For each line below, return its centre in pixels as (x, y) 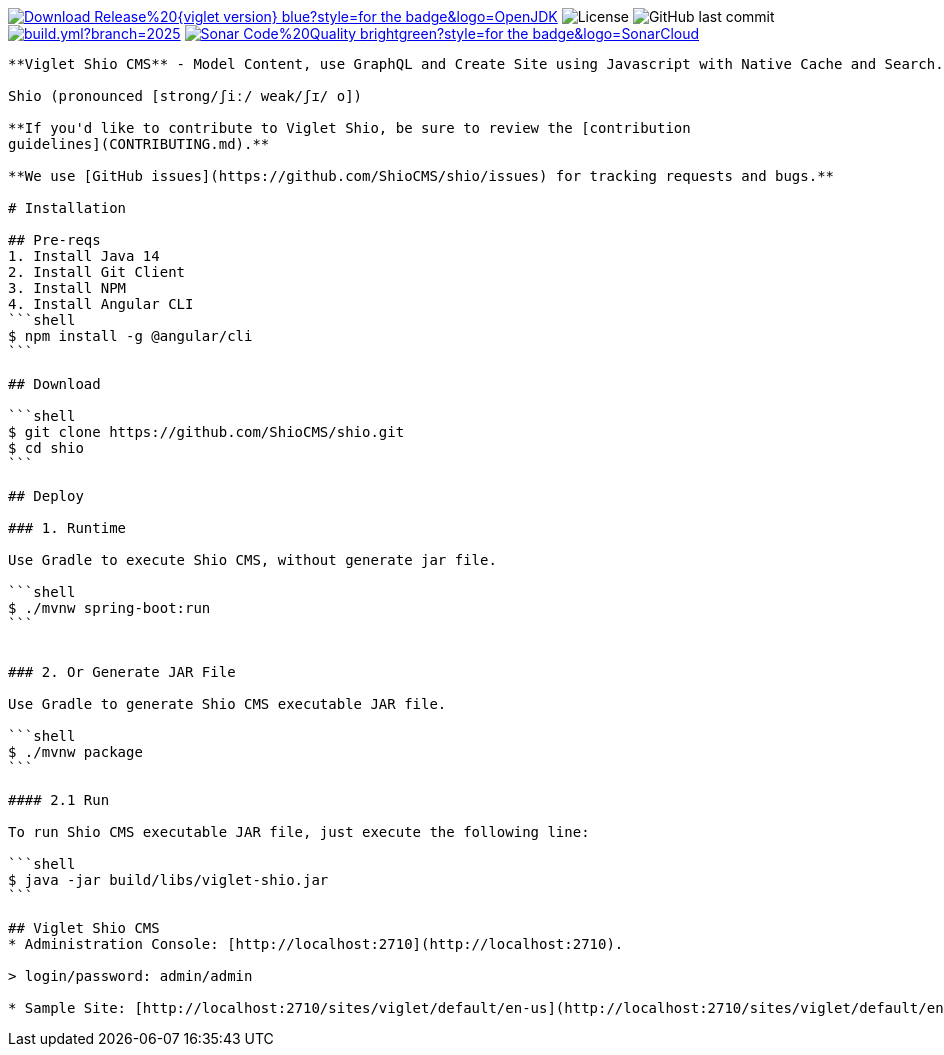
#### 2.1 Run (59, 800)
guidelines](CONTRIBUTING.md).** (139, 144)
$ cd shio (46, 448)
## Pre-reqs (54, 240)
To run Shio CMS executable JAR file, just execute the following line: (299, 832)
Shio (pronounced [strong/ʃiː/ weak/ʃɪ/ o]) (185, 96)
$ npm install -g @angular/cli (130, 336)
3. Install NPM (67, 288)
